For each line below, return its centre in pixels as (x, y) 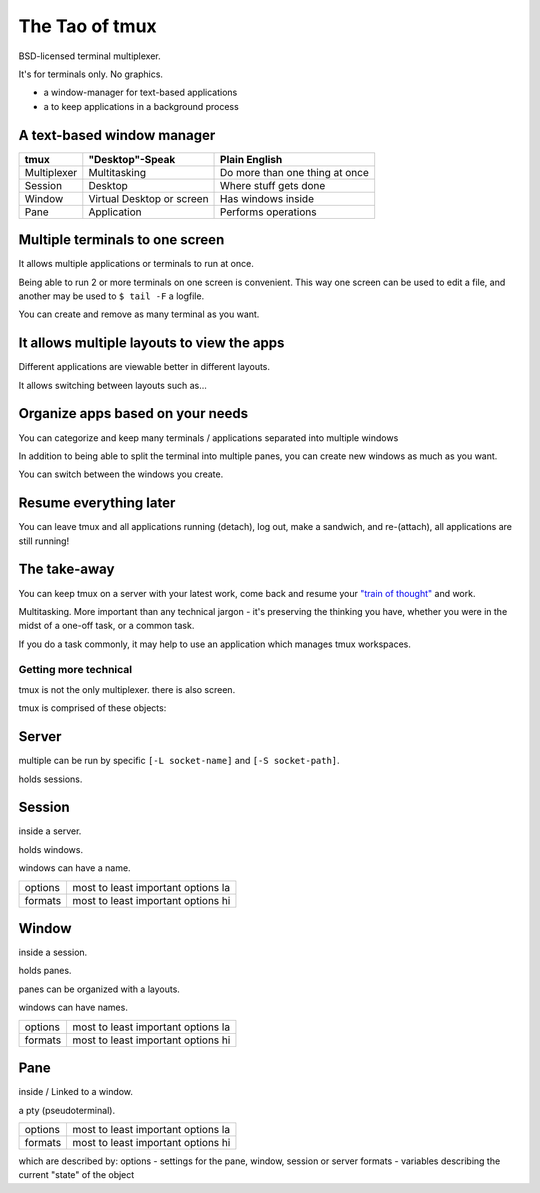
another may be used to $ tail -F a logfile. (111, 296)
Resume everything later (97, 503)
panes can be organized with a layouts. (99, 989)
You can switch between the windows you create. (121, 474)
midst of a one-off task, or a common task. (106, 626)
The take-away (66, 569)
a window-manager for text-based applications (140, 92)
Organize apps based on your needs (133, 413)
